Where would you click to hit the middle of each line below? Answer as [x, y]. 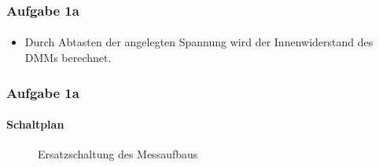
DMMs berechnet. [68, 58]
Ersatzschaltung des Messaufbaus [118, 154]
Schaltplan [35, 124]
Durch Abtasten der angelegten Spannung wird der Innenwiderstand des [199, 42]
